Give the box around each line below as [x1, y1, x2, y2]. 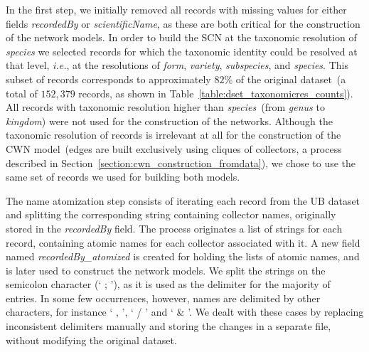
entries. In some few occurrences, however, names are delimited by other [6, 290, 321, 305]
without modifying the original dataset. [6, 332, 177, 347]
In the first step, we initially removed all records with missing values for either [6, 2, 347, 16]
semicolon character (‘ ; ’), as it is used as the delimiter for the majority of [6, 277, 331, 292]
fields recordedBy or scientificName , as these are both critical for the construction [6, 16, 360, 31]
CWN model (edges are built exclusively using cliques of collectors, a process [6, 141, 342, 156]
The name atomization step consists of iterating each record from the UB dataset [6, 193, 360, 208]
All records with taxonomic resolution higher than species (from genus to [6, 100, 325, 114]
